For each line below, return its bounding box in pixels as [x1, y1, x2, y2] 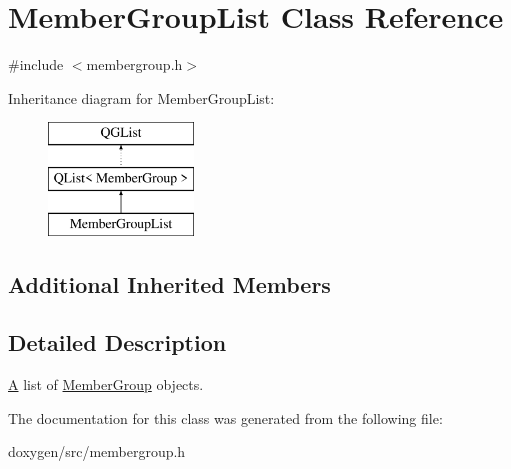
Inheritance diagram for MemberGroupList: [8, 87, 275, 108]
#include [8, 54, 64, 75]
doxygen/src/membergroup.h [8, 441, 186, 462]
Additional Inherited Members [8, 268, 331, 299]
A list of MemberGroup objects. [8, 374, 204, 395]
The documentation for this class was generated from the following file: [8, 407, 443, 428]
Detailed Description [8, 327, 227, 358]
